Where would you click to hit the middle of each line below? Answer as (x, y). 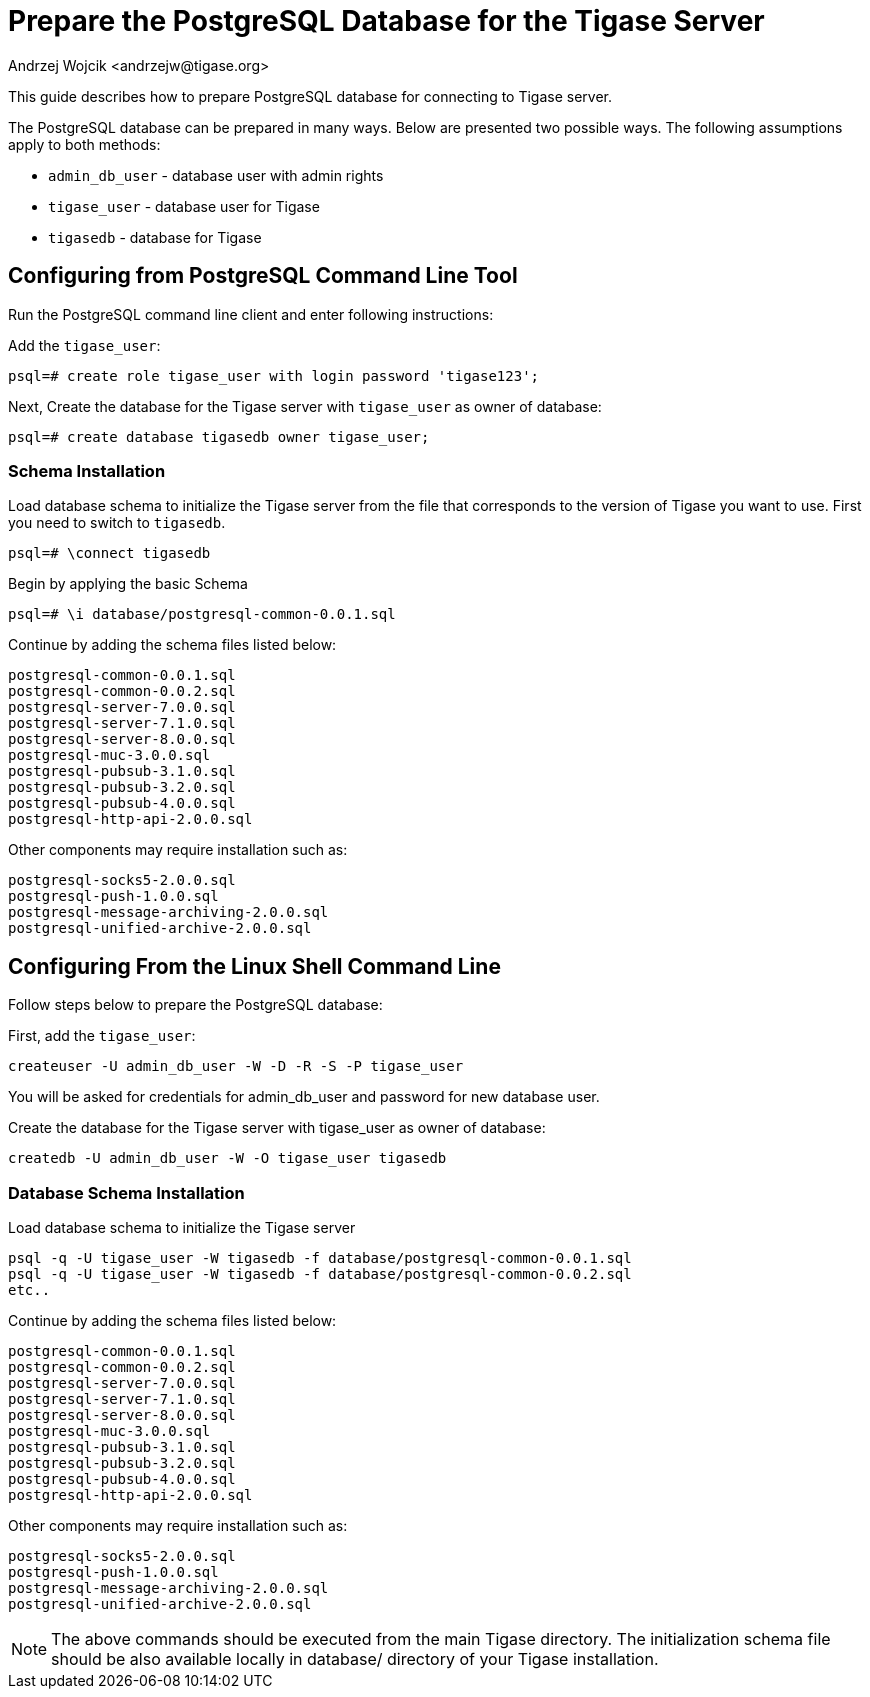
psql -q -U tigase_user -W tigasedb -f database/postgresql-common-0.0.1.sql (320, 1257)
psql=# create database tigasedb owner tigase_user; (219, 436)
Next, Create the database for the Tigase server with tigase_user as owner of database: (305, 406)
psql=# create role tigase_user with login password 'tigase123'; (274, 375)
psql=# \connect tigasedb (109, 553)
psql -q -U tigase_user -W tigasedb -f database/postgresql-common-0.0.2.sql (320, 1273)
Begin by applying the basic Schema (128, 584)
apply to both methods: (84, 144)
